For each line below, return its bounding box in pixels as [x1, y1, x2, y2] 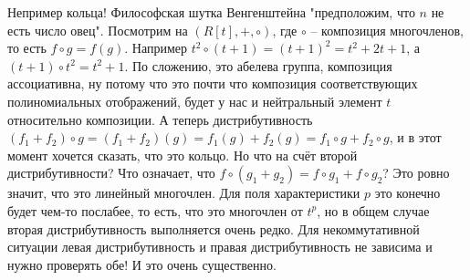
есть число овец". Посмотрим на [7, 20, 188, 39]
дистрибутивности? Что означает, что [7, 163, 215, 182]
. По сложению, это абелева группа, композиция [124, 56, 392, 75]
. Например [124, 38, 187, 57]
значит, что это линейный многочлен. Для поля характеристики [7, 183, 360, 202]
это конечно [374, 183, 441, 202]
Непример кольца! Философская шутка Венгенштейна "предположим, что [7, 3, 415, 21]
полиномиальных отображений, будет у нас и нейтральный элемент [7, 91, 382, 110]
